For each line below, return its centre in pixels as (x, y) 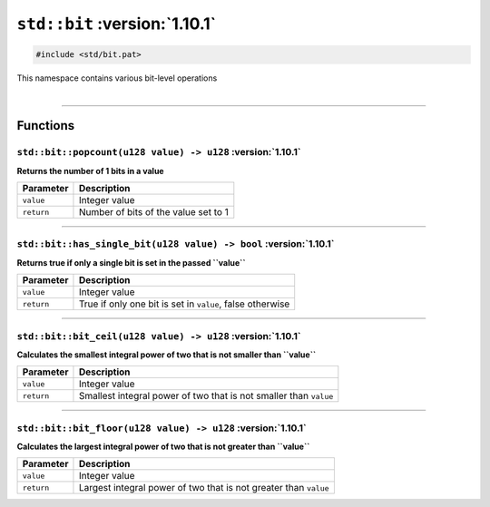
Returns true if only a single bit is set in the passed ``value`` (131, 262)
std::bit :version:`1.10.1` (117, 24)
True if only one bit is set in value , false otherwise (184, 304)
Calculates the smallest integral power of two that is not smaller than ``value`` (167, 355)
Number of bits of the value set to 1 (153, 212)
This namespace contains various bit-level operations (117, 78)
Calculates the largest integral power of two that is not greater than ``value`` (163, 447)
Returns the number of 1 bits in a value (90, 171)
